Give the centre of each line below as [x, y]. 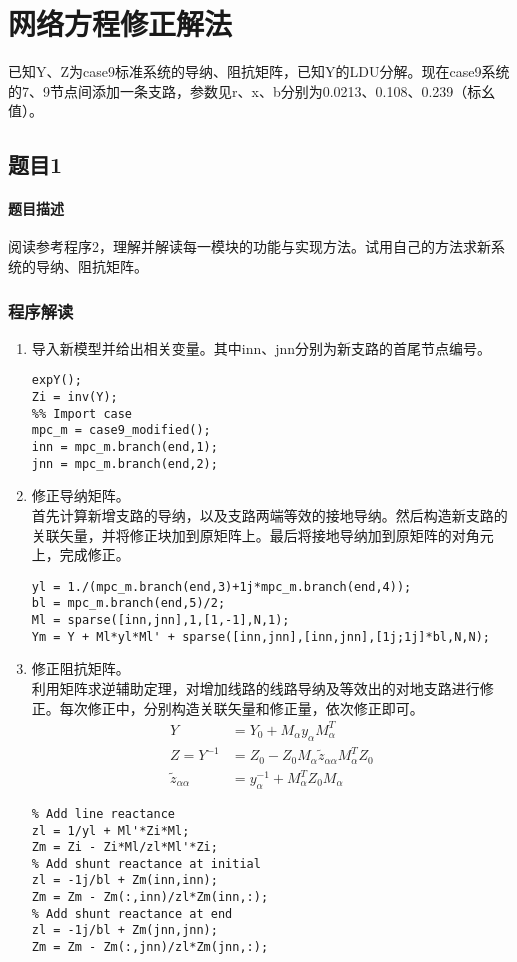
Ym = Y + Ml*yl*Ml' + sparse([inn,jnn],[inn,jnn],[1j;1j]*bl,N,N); [260, 636]
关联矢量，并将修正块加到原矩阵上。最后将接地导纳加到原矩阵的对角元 [262, 534]
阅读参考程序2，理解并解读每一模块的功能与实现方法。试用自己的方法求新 [249, 246]
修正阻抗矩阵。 [80, 668]
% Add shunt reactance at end [132, 913]
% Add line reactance [103, 813]
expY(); [56, 380]
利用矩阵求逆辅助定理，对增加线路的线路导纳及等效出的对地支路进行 [255, 688]
